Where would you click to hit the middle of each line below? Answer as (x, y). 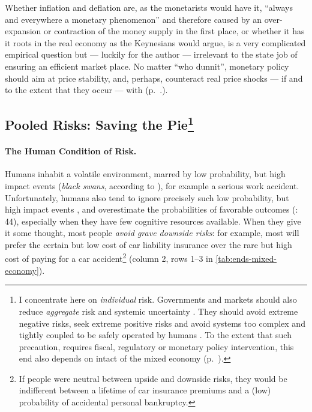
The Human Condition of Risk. (71, 151)
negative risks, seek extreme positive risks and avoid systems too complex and (162, 323)
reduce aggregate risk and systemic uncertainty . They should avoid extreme (158, 311)
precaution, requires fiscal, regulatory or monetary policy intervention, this (156, 346)
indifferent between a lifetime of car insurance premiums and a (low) (145, 390)
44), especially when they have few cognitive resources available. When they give (153, 221)
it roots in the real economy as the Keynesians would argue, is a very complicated (155, 42)
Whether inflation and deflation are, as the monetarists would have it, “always (149, 7)
